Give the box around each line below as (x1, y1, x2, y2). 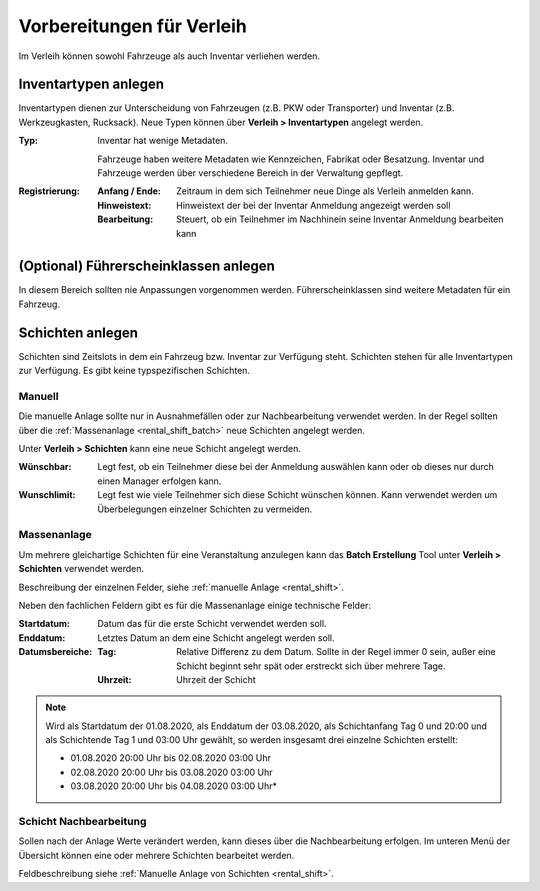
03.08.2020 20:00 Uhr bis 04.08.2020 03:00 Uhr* (70, 780, 277, 792)
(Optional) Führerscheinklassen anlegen (18, 258, 275, 275)
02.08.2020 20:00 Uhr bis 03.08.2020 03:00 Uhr (70, 766, 273, 778)
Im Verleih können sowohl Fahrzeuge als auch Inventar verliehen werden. (18, 50, 320, 62)
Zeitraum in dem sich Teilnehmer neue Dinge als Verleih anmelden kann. (176, 185, 474, 197)
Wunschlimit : (18, 489, 76, 501)
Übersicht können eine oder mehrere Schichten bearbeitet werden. (18, 849, 295, 861)
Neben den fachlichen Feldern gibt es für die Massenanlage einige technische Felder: (18, 599, 372, 611)
